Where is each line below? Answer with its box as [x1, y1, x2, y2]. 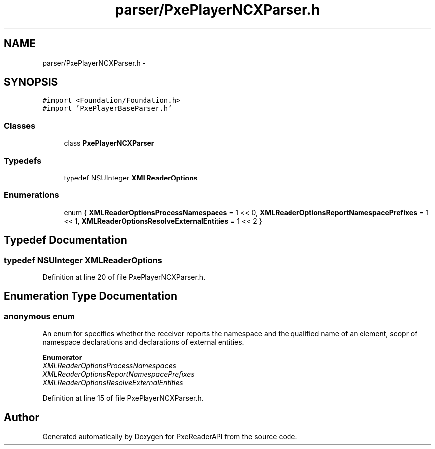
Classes [4, 120, 36, 131]
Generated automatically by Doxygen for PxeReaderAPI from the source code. [42, 432, 297, 441]
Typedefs [4, 155, 42, 166]
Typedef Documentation [4, 234, 127, 247]
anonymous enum [4, 311, 75, 321]
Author [4, 411, 39, 424]
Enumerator [42, 353, 82, 362]
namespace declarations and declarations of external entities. [42, 338, 244, 347]
